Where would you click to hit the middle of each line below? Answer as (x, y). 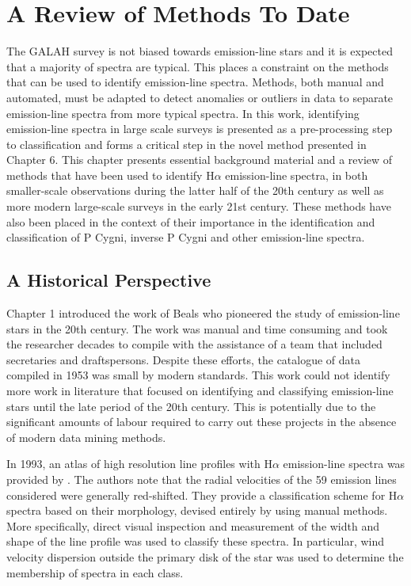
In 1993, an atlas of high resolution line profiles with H (139, 464)
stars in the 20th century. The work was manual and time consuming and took (197, 328)
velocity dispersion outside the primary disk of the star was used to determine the (205, 556)
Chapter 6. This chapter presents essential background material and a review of (200, 160)
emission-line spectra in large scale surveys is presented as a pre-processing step (200, 129)
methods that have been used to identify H (110, 175)
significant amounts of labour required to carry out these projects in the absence (202, 422)
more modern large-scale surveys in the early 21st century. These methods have (199, 206)
